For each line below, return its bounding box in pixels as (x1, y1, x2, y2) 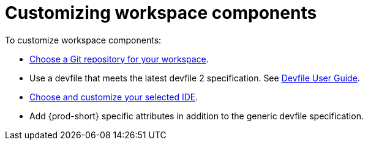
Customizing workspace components (5, 2, 317, 23)
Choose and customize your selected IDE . (29, 91, 198, 102)
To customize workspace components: (5, 34, 162, 45)
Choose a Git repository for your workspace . (29, 53, 209, 64)
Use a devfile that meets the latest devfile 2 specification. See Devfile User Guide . (29, 72, 360, 83)
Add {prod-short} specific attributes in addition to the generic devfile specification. (29, 110, 364, 121)
